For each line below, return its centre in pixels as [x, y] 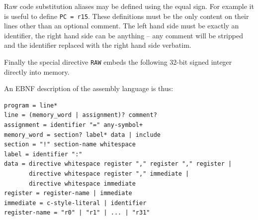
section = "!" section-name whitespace [70, 145]
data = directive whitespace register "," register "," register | [118, 164]
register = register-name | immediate [68, 193]
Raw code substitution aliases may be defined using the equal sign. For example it [129, 6]
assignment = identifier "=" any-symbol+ [74, 125]
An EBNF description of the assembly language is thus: [89, 88]
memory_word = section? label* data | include [82, 135]
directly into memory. [37, 71]
